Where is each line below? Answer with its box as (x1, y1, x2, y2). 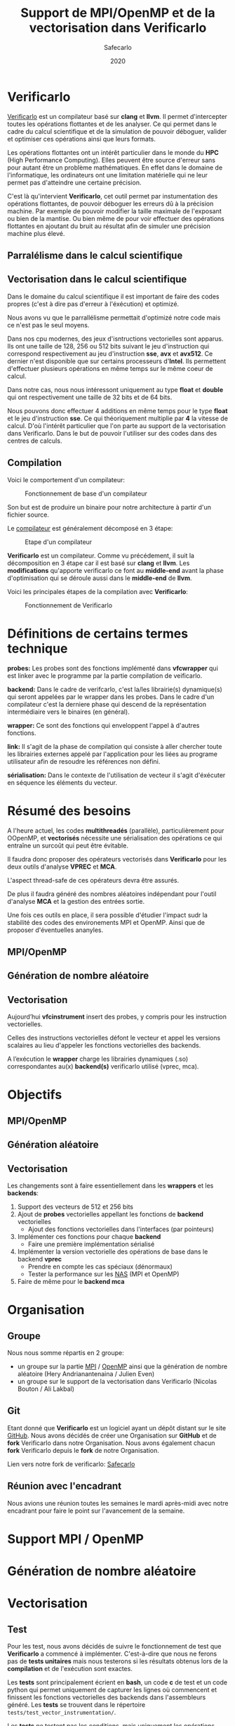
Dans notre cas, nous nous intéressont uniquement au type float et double (7, 385, 223, 393)
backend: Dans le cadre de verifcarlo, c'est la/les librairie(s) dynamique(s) (7, 685, 222, 693)
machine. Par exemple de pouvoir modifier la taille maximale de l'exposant (7, 206, 222, 215)
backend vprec (17, 1254, 62, 1263)
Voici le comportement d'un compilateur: (7, 475, 125, 484)
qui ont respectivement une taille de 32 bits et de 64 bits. (7, 393, 173, 401)
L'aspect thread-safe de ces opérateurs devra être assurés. (7, 876, 180, 884)
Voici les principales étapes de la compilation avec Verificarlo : (7, 587, 188, 596)
